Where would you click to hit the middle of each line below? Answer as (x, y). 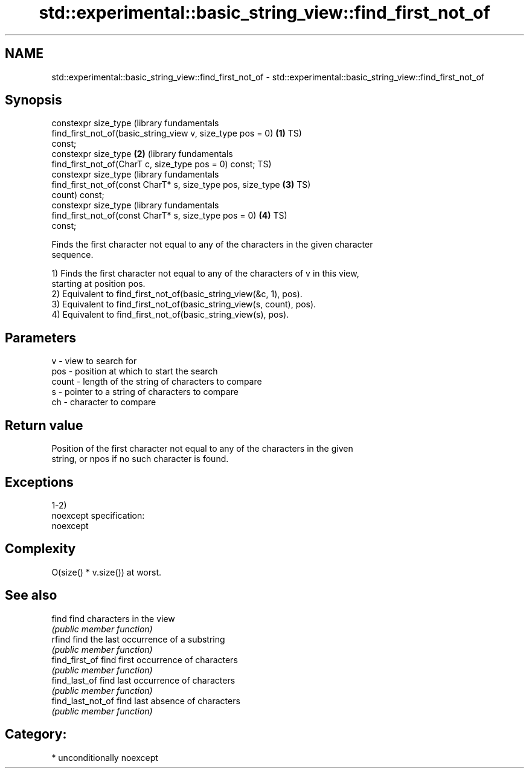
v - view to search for (94, 361)
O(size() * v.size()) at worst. (107, 572)
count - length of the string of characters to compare (157, 382)
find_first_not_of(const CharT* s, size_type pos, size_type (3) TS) (181, 185)
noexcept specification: (98, 515)
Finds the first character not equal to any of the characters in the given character (212, 245)
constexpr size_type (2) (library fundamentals (142, 154)
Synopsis (34, 100)
